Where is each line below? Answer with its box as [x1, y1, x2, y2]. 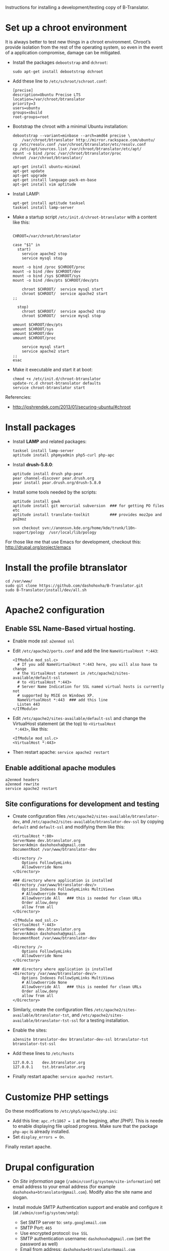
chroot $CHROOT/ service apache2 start [22, 291, 108, 296]
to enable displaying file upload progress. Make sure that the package [12, 1123, 158, 1129]
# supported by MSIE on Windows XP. [17, 693, 94, 698]
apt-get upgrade [12, 173, 47, 178]
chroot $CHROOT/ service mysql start [22, 286, 103, 292]
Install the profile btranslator [5, 562, 128, 574]
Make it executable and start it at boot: [12, 366, 93, 372]
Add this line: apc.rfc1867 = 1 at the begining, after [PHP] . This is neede [12, 1118, 163, 1124]
